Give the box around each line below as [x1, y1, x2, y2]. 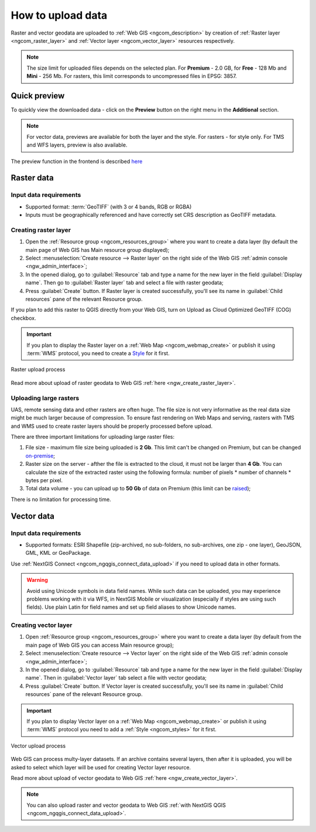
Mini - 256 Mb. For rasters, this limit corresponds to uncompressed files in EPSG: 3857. [26, 73, 237, 80]
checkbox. [11, 314, 36, 322]
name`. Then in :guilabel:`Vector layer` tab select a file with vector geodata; [25, 674, 207, 681]
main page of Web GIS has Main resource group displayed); [25, 246, 170, 253]
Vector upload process [11, 742, 66, 749]
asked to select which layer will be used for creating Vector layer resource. [11, 763, 191, 770]
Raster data [11, 173, 54, 183]
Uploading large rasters [11, 394, 80, 402]
